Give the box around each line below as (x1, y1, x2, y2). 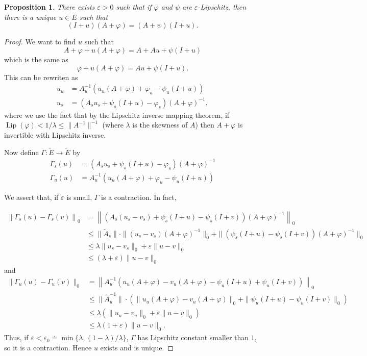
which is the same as (4, 54, 68, 64)
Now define (4, 146, 39, 157)
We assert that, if (4, 191, 59, 202)
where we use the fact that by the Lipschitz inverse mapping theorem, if (4, 109, 230, 120)
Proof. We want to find (4, 36, 76, 47)
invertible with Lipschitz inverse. (4, 129, 106, 140)
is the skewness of (132, 119, 188, 130)
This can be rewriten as (4, 71, 78, 82)
